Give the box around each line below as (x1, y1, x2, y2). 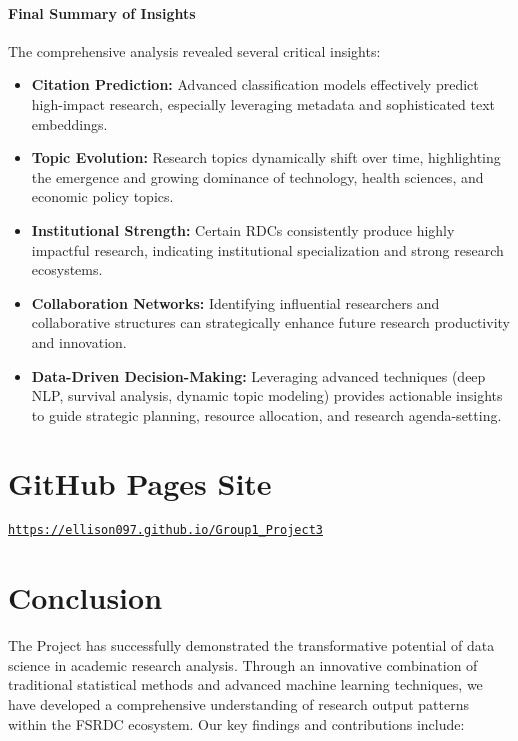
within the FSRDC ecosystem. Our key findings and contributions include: (8, 713, 465, 734)
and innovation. (31, 331, 127, 352)
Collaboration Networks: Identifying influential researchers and (31, 292, 440, 313)
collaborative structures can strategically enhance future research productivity (31, 312, 510, 333)
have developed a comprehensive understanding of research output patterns (8, 693, 469, 714)
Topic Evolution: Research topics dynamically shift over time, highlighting (31, 147, 501, 168)
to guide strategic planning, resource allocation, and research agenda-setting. (31, 404, 502, 425)
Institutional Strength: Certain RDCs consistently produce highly (31, 219, 455, 240)
